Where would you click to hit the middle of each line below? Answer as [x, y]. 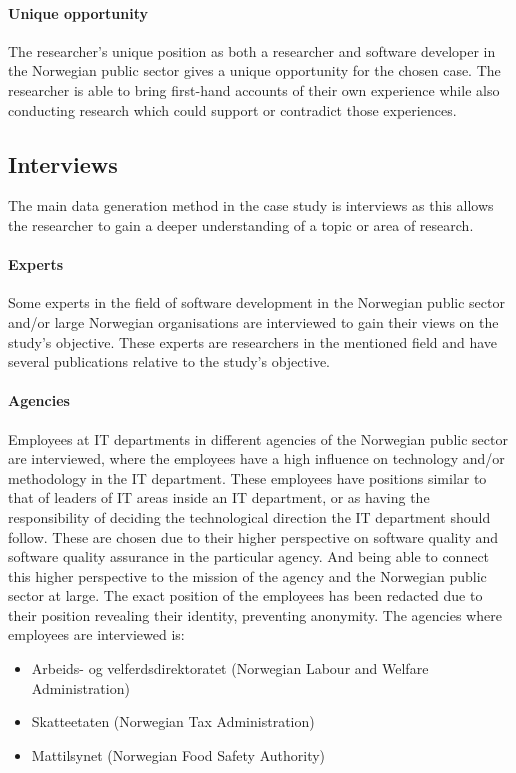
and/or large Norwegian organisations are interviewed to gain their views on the [253, 321]
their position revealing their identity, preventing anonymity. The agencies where [255, 614]
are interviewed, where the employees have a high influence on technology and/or [256, 458]
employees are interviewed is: [96, 634]
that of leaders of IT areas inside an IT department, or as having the [219, 497]
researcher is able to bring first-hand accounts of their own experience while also [254, 89]
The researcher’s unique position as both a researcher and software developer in [252, 50]
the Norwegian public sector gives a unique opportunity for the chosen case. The [254, 70]
